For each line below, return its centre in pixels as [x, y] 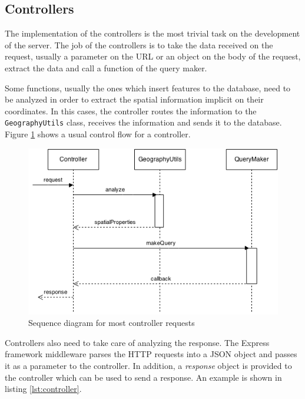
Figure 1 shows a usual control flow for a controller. [98, 134]
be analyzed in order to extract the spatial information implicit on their [134, 99]
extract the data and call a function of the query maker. [106, 67]
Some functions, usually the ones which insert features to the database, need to [148, 88]
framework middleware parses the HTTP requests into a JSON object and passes [151, 354]
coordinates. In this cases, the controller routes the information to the [131, 111]
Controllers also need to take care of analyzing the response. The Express [137, 342]
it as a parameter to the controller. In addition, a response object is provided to [148, 366]
